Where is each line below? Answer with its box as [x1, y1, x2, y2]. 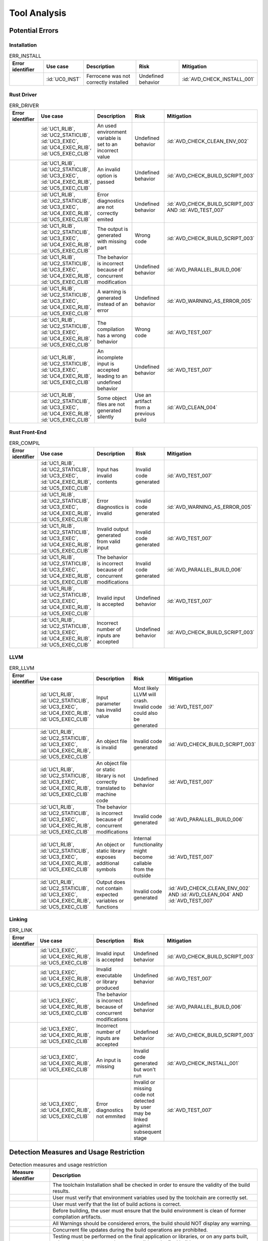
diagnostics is [97, 503, 129, 510]
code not [133, 1091, 155, 1098]
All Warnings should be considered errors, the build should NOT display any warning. [52, 1220, 252, 1227]
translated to [96, 785, 126, 792]
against [133, 1122, 151, 1129]
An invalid [97, 166, 120, 173]
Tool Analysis [9, 7, 67, 18]
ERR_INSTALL [9, 52, 42, 59]
